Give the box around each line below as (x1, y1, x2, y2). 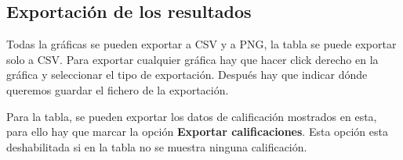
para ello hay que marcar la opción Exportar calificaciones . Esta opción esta (6, 123, 388, 140)
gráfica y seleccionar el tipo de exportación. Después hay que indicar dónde (6, 66, 368, 83)
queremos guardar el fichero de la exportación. (6, 81, 229, 98)
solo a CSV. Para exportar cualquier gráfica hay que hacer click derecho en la (6, 51, 379, 67)
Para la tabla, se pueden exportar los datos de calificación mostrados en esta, (6, 108, 377, 124)
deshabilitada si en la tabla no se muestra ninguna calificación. (6, 138, 307, 155)
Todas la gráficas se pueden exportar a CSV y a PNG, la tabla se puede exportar (6, 36, 397, 52)
